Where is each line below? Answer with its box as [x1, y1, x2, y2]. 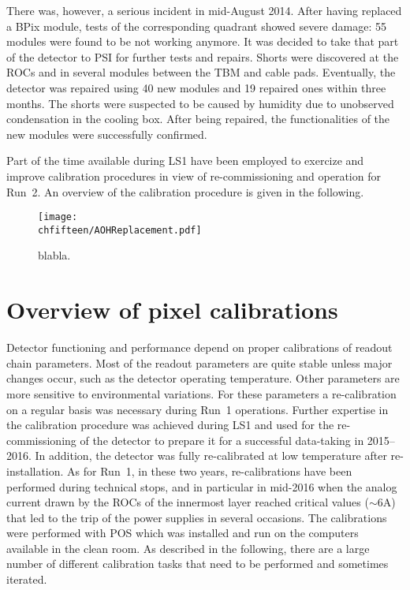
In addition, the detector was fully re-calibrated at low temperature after [35, 447, 387, 464]
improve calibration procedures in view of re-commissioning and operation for [6, 167, 381, 184]
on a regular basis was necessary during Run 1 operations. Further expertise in [6, 401, 389, 417]
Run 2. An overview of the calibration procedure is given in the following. [6, 183, 364, 200]
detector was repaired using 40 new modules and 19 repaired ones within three [6, 79, 386, 95]
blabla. [38, 247, 71, 263]
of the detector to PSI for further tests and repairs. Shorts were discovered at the [6, 48, 399, 65]
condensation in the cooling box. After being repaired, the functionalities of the [6, 110, 390, 127]
